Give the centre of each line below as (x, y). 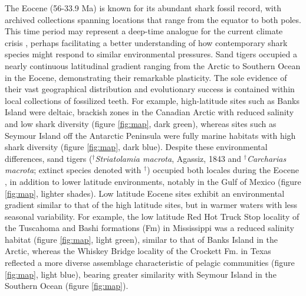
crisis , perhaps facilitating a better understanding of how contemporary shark (146, 42)
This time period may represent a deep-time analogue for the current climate (144, 31)
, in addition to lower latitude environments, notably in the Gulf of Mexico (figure (153, 181)
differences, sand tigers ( (49, 158)
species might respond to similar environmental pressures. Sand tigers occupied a (151, 54)
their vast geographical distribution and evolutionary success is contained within (150, 89)
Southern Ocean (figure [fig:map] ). (67, 286)
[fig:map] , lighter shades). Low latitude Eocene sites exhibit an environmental (145, 193)
